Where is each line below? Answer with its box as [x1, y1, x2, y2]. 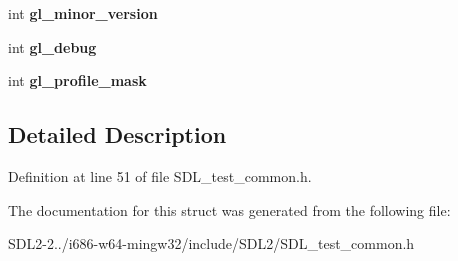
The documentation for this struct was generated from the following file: [8, 199, 451, 220]
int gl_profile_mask [8, 70, 147, 91]
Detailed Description [8, 119, 227, 150]
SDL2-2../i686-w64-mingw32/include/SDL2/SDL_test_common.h [8, 233, 415, 254]
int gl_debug [8, 36, 97, 57]
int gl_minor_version [8, 3, 158, 23]
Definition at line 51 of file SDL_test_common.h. [8, 165, 312, 186]
